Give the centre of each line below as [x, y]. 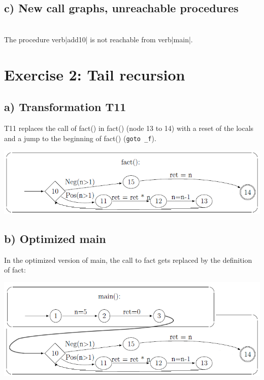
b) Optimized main [55, 239]
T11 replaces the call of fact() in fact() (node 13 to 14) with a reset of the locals [129, 128]
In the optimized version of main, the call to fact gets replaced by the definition [128, 260]
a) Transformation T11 [65, 107]
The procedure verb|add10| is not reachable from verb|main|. [98, 39]
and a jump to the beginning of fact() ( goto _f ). [80, 138]
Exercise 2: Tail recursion [95, 74]
